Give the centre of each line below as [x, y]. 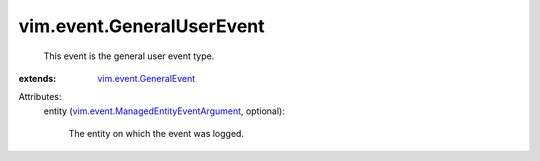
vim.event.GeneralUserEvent [141, 26]
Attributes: [40, 97]
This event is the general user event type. [129, 56]
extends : [37, 78]
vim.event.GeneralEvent [146, 78]
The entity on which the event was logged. [156, 134]
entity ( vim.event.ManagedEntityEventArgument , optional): [164, 111]
